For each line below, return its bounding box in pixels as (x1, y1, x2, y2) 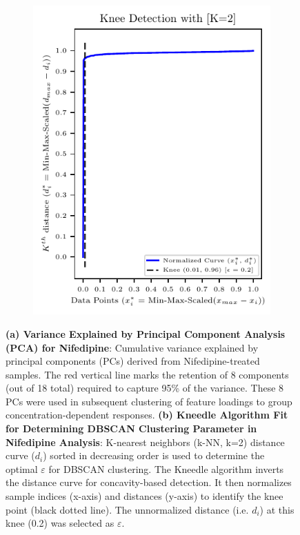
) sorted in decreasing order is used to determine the (43, 448, 265, 463)
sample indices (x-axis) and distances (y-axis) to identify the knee (6, 489, 283, 503)
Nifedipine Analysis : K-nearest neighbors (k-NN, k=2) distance (6, 434, 285, 449)
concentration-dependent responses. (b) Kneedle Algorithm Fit (6, 407, 288, 422)
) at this (259, 502, 294, 516)
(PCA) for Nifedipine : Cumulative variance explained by (6, 340, 259, 354)
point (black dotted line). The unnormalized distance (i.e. (6, 502, 249, 516)
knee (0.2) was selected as (6, 516, 114, 530)
